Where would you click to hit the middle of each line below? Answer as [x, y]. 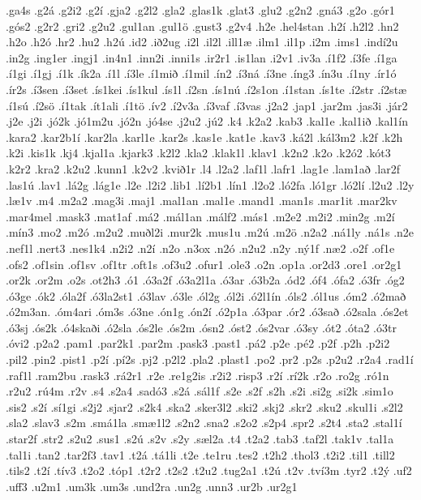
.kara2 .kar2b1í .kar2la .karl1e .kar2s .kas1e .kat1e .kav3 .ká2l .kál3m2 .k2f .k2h [204, 137]
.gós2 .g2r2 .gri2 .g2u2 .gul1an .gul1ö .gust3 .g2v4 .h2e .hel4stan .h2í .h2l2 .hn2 [202, 26]
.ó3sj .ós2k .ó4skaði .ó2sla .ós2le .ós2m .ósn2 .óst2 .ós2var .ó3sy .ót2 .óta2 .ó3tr [201, 327]
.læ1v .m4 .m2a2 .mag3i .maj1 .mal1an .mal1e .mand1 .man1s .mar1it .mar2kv [202, 201]
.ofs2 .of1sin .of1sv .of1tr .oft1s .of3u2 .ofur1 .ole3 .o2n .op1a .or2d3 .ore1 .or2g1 [204, 264]
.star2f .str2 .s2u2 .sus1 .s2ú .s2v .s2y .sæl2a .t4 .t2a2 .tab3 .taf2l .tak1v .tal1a [200, 439]
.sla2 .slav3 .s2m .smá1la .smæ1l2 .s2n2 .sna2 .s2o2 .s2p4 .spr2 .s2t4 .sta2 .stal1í [204, 423]
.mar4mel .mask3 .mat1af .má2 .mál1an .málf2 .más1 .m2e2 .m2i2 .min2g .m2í [200, 216]
